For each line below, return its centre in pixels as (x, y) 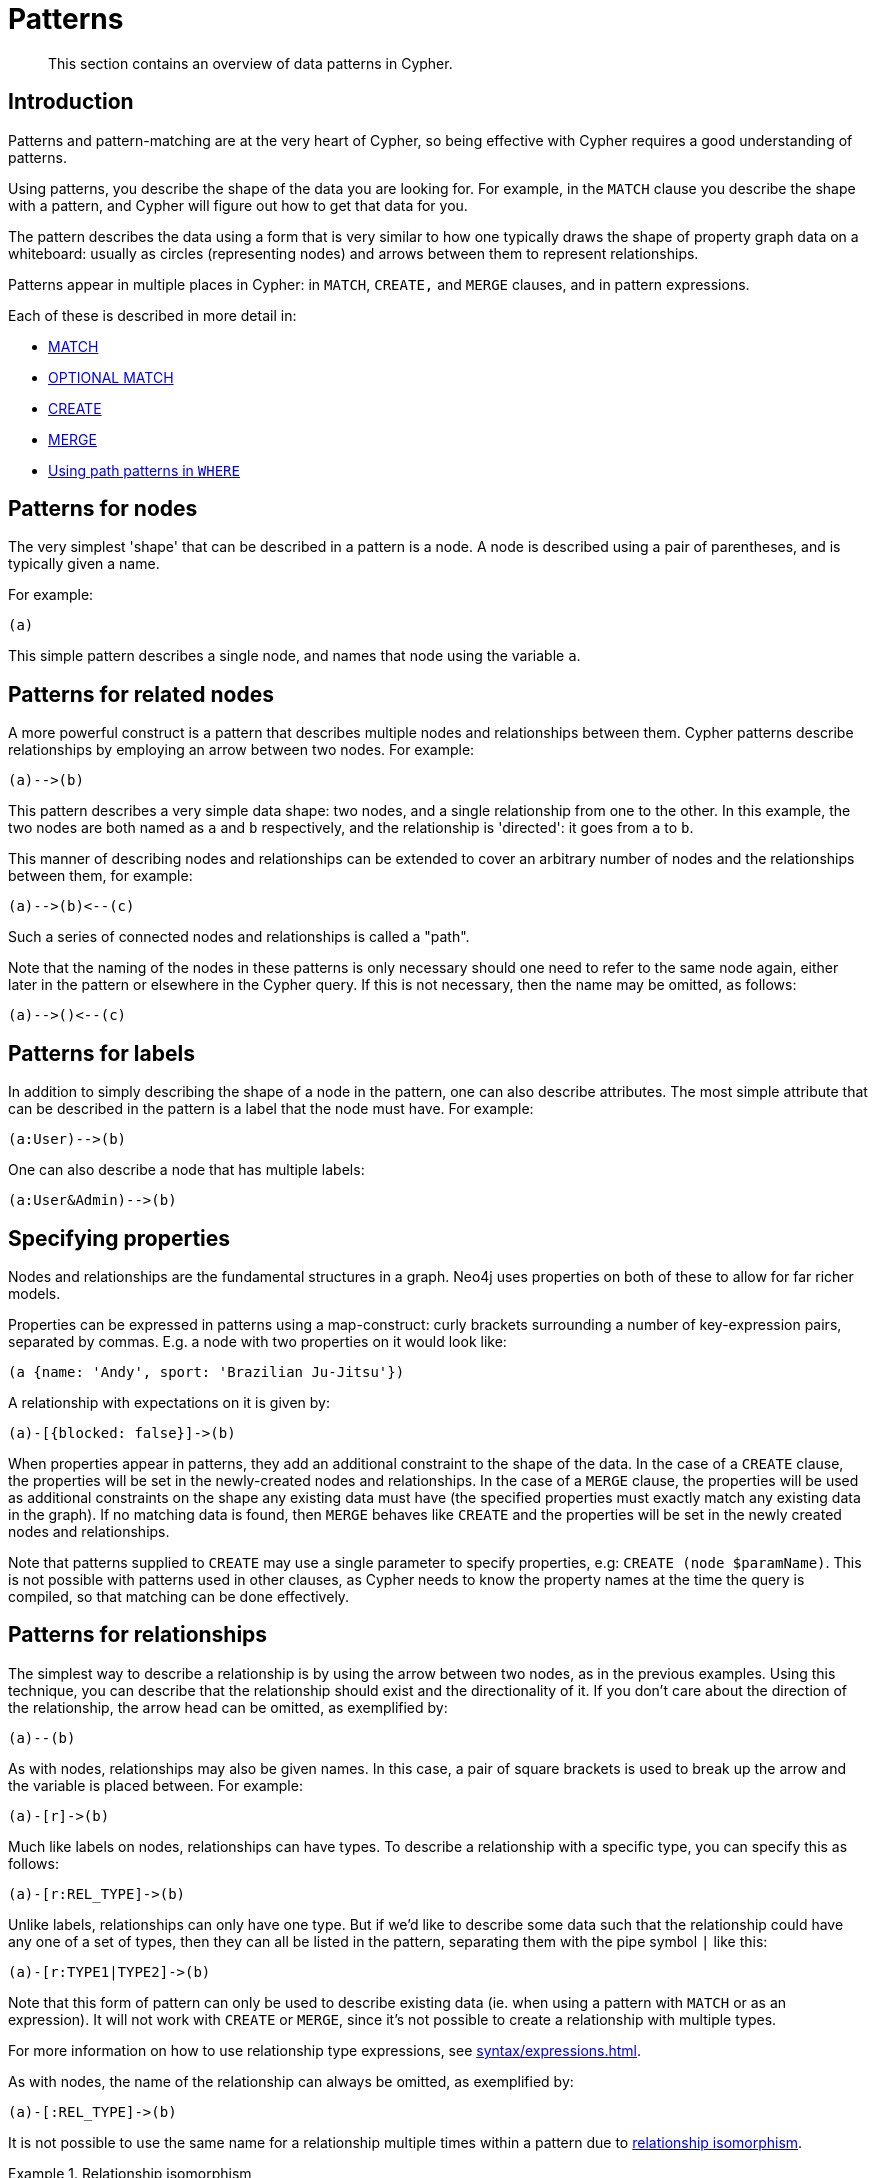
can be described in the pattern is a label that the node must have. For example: (271, 1109)
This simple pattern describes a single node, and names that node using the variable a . (294, 656)
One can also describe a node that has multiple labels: (186, 1170)
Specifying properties (119, 1238)
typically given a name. (84, 564)
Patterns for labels (101, 1053)
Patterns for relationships (138, 1635)
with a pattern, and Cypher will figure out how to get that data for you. (238, 205)
